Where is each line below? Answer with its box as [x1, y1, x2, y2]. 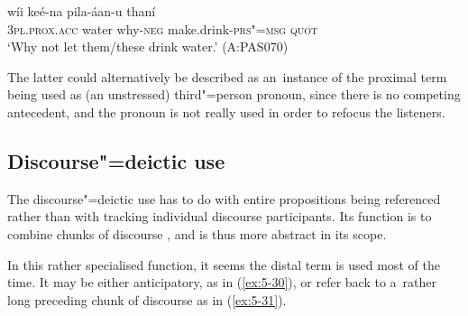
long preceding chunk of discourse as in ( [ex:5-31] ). [7, 290, 287, 309]
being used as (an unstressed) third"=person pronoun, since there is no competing [7, 85, 461, 104]
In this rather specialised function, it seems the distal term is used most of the [7, 255, 440, 274]
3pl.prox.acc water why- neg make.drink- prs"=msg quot [7, 19, 318, 38]
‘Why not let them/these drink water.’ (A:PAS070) [7, 37, 289, 56]
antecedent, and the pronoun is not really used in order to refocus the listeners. [7, 102, 445, 121]
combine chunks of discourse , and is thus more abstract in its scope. [7, 224, 387, 243]
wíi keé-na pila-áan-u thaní [7, 2, 156, 20]
